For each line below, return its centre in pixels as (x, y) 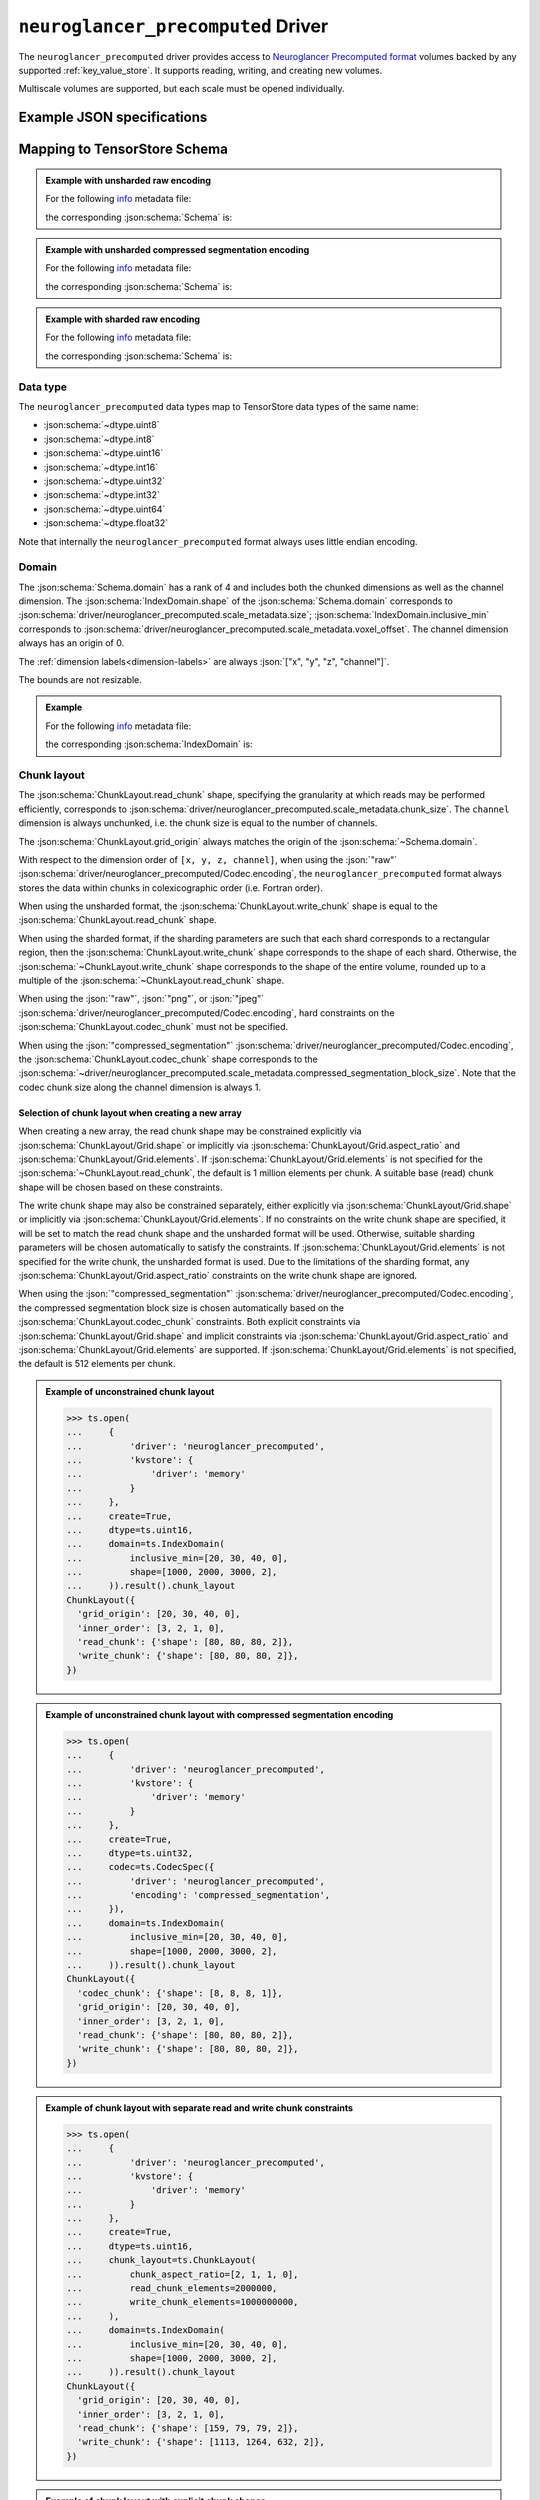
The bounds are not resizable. (80, 680)
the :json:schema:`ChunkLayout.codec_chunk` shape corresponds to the (168, 1059)
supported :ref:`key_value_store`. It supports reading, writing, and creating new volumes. (200, 70)
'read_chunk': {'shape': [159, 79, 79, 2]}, (187, 2428)
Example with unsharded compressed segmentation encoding (177, 249)
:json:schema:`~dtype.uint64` (104, 509)
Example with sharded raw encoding (122, 319)
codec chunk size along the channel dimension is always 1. (140, 1087)
